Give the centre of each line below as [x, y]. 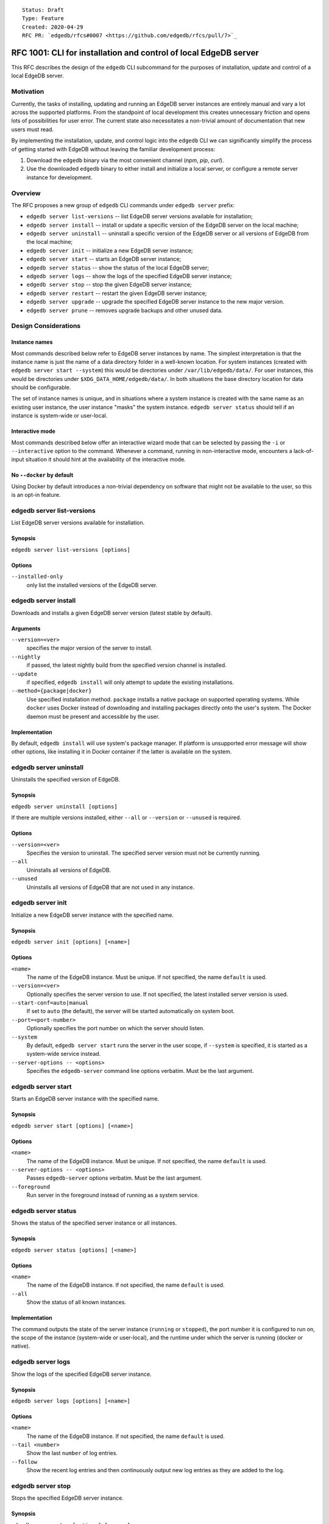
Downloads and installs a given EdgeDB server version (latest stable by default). [112, 613]
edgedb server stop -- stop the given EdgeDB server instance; [109, 285]
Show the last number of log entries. [72, 1453]
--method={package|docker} [51, 691]
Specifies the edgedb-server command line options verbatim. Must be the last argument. [140, 1071]
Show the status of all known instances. [76, 1302]
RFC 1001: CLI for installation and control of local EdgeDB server [135, 53]
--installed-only [37, 577]
